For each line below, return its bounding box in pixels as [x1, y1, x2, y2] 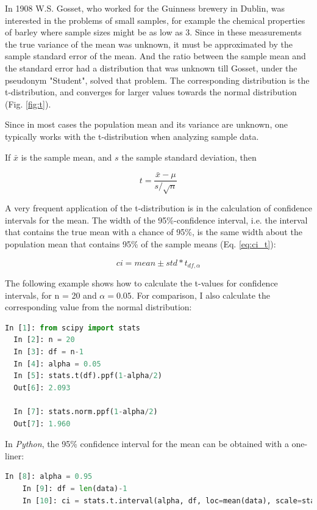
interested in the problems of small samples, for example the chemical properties [5, 13, 305, 26]
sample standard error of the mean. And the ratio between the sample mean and [5, 49, 306, 62]
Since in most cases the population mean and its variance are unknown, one [5, 118, 288, 131]
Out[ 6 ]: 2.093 [13, 383, 71, 392]
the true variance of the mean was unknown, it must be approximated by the [5, 37, 293, 50]
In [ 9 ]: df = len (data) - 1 [22, 484, 127, 493]
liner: [5, 449, 24, 462]
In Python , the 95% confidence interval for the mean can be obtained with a [5, 437, 289, 450]
